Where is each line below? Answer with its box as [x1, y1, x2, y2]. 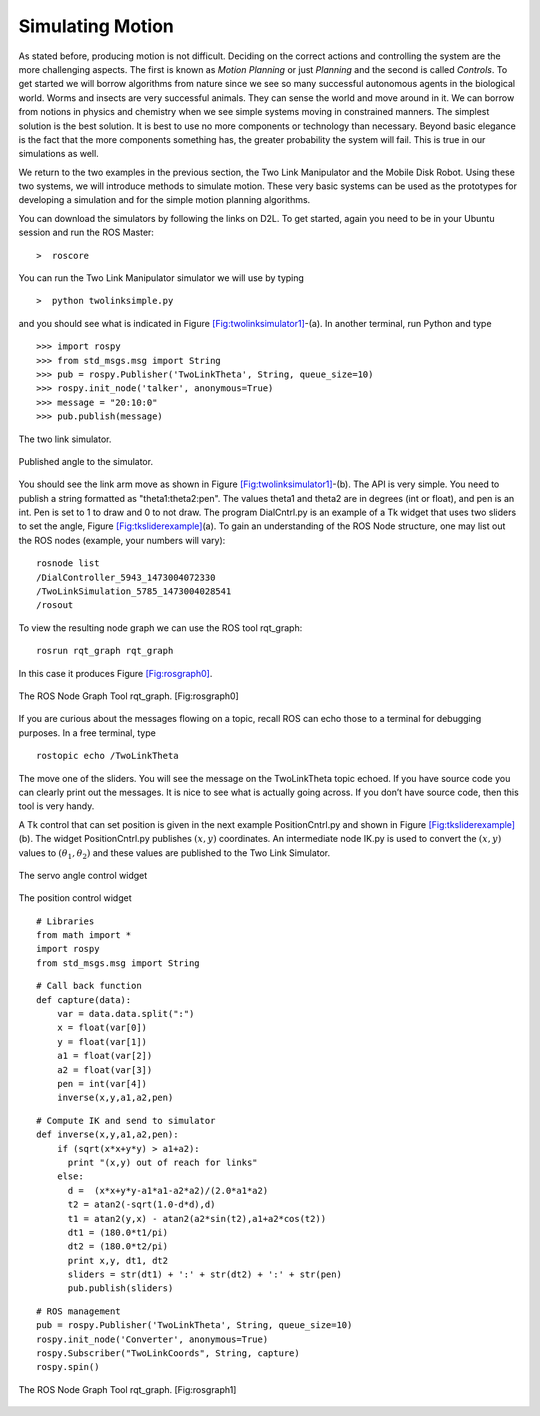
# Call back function [36, 980, 142, 992]
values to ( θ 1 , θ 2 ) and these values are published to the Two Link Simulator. [18, 846, 331, 861]
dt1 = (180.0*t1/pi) [67, 1226, 169, 1238]
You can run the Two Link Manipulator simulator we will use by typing [18, 272, 305, 284]
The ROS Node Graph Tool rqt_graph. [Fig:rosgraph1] [18, 1383, 237, 1395]
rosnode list [36, 558, 100, 569]
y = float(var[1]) [56, 1036, 148, 1047]
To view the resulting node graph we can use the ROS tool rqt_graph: [18, 621, 303, 634]
